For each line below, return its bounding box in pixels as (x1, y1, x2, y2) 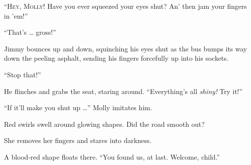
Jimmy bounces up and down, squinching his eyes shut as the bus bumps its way (4, 43, 247, 53)
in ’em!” (4, 10, 28, 21)
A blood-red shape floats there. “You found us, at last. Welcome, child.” (4, 151, 220, 162)
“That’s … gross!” (4, 27, 56, 37)
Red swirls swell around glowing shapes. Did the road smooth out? (4, 118, 205, 129)
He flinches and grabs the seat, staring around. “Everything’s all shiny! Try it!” (4, 86, 243, 96)
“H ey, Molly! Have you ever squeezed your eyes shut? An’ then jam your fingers (4, 1, 247, 11)
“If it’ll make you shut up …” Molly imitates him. (4, 102, 152, 113)
